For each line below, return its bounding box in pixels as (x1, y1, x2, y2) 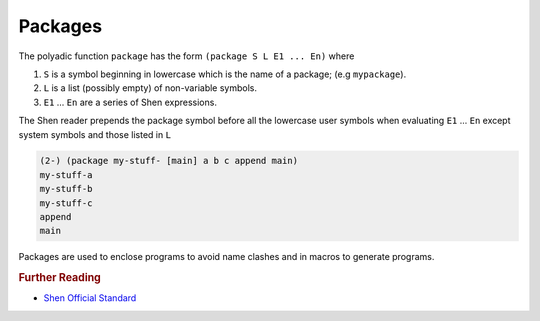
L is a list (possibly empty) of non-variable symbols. (43, 82, 257, 94)
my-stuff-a (39, 169, 93, 180)
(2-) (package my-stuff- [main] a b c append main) (39, 155, 299, 167)
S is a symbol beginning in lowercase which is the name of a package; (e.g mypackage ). (43, 68, 407, 80)
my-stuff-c (39, 197, 93, 209)
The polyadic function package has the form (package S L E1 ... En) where (18, 50, 355, 62)
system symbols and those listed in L (18, 128, 172, 140)
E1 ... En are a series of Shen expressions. (43, 96, 217, 108)
